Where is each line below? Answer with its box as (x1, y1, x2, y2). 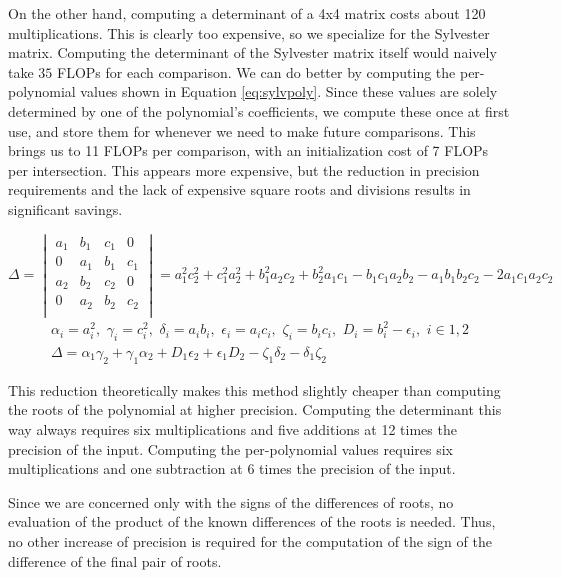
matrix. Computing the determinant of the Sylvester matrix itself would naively (8, 42, 497, 63)
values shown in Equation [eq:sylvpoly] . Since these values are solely (80, 81, 498, 102)
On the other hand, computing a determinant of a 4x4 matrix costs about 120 (8, 3, 486, 23)
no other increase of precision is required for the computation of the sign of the (8, 530, 492, 551)
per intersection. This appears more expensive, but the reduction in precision (8, 159, 480, 180)
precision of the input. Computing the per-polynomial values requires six (8, 438, 454, 459)
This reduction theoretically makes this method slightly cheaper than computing (8, 379, 501, 400)
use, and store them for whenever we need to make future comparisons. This (8, 120, 476, 141)
